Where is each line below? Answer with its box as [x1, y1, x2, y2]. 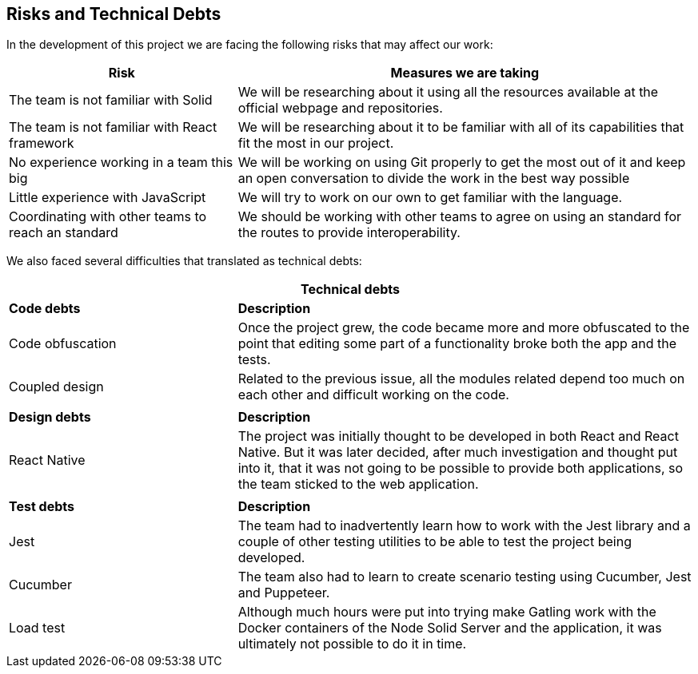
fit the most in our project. [237, 135, 394, 152]
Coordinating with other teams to [9, 208, 207, 225]
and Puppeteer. [237, 585, 330, 601]
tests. [237, 351, 271, 368]
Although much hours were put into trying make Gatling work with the [237, 604, 656, 620]
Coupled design [9, 379, 104, 395]
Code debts [9, 300, 81, 317]
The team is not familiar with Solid [9, 92, 213, 109]
